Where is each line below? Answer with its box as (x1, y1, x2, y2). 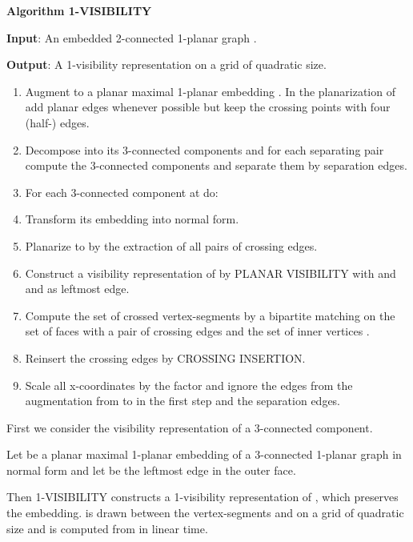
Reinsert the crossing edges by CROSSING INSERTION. (25, 349, 306, 366)
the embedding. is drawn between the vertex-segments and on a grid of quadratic (6, 504, 404, 521)
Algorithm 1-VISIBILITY (6, 2, 152, 18)
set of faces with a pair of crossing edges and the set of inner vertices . (25, 323, 370, 339)
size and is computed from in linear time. (6, 520, 208, 536)
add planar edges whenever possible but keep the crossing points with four (25, 98, 391, 115)
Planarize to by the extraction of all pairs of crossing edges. (25, 237, 318, 254)
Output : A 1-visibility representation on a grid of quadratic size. (6, 56, 327, 73)
